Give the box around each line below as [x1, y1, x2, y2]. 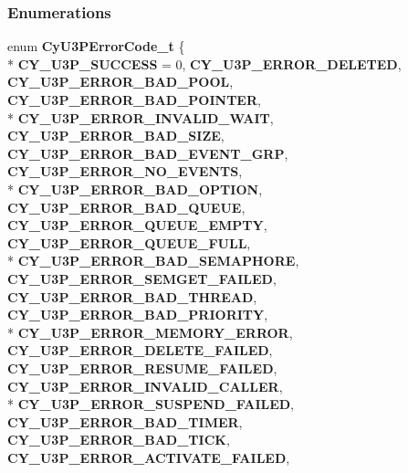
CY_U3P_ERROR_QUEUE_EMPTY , [7, 215, 267, 235]
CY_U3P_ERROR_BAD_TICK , [7, 430, 230, 449]
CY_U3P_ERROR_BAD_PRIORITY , [7, 305, 268, 324]
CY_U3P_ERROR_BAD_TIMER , [7, 412, 243, 431]
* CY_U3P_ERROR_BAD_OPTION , [7, 179, 263, 198]
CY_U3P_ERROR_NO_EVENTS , [7, 162, 243, 181]
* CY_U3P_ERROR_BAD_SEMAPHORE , [7, 251, 299, 270]
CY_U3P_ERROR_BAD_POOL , [7, 72, 234, 91]
